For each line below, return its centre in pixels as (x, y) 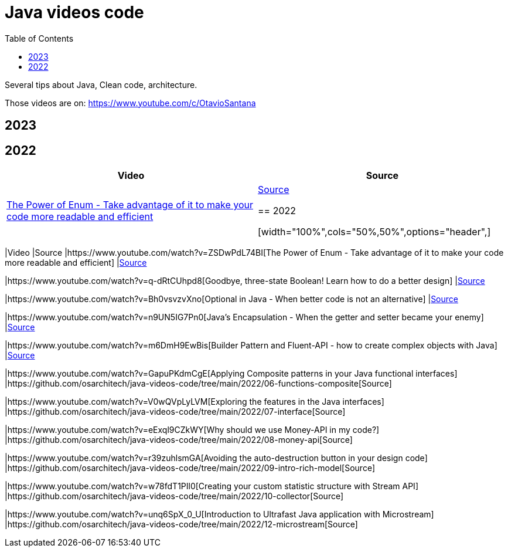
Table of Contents (39, 38)
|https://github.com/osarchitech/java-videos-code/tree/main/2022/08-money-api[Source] (179, 440)
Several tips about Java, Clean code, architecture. (101, 84)
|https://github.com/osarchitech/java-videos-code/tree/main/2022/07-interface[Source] (175, 412)
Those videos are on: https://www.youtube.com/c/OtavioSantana (130, 103)
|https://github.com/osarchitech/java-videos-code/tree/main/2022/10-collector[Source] (174, 496)
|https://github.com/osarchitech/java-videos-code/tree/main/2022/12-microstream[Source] (181, 524)
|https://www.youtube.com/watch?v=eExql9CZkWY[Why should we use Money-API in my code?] (192, 430)
